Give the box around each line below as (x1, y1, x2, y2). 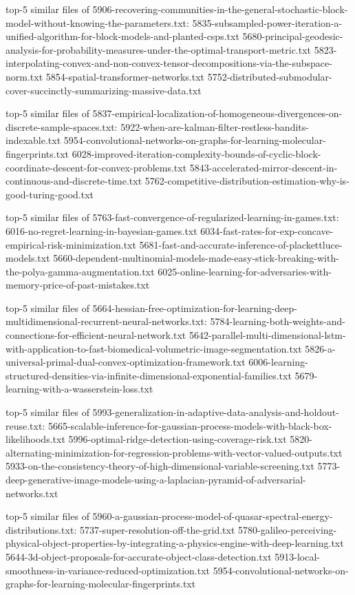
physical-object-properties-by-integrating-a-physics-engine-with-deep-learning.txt (6, 536, 344, 550)
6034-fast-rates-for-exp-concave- (200, 223, 334, 238)
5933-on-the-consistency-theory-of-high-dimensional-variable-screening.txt (6, 459, 314, 473)
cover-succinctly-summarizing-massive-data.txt (6, 83, 202, 97)
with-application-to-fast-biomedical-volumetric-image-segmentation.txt (6, 341, 302, 355)
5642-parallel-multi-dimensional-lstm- (189, 328, 346, 342)
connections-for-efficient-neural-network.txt (6, 328, 186, 342)
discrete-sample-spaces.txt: (6, 119, 118, 134)
